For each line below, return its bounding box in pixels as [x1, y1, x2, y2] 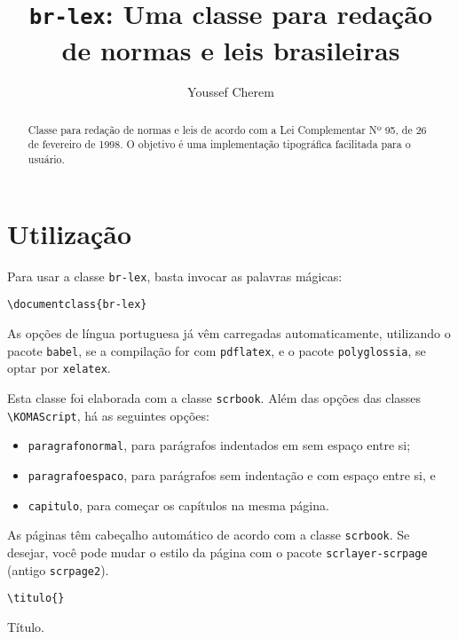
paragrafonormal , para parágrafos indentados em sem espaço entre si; [28, 436, 411, 454]
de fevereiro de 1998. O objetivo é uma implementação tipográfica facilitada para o [28, 137, 411, 152]
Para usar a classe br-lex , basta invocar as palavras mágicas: [7, 266, 343, 285]
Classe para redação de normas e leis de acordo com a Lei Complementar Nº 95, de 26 [28, 122, 427, 137]
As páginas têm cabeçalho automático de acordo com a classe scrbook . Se [7, 525, 410, 544]
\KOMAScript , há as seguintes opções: [7, 406, 209, 424]
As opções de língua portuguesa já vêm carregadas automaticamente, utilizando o [7, 324, 451, 343]
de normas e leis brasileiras [61, 31, 400, 67]
